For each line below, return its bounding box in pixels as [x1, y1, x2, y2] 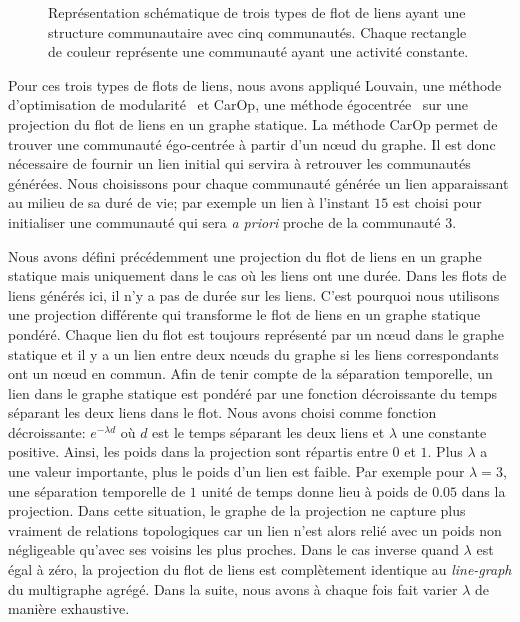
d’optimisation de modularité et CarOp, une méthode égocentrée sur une [8, 94, 468, 115]
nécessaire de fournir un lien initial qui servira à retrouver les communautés [8, 153, 471, 174]
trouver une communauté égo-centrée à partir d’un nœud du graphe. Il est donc [8, 133, 496, 154]
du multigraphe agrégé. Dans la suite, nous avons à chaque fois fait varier [8, 578, 458, 599]
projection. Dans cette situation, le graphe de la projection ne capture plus [8, 500, 466, 521]
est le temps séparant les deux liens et [152, 421, 385, 442]
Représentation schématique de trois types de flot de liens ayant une [48, 2, 466, 22]
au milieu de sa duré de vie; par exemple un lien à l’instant [8, 192, 370, 213]
